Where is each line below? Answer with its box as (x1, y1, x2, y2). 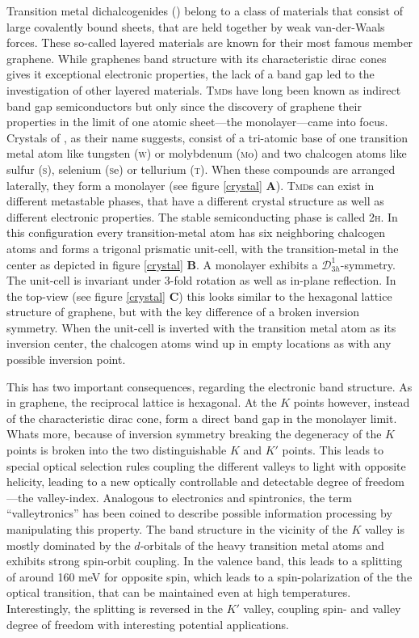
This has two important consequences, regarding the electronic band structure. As (6, 378, 413, 395)
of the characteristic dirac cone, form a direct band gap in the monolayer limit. (6, 409, 397, 426)
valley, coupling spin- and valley (243, 599, 401, 616)
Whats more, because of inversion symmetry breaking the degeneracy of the (6, 425, 382, 442)
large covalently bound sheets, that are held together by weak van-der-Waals (6, 18, 385, 35)
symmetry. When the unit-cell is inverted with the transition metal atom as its (6, 319, 396, 336)
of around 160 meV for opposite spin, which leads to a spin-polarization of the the (6, 568, 413, 585)
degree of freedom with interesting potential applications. (6, 615, 289, 632)
